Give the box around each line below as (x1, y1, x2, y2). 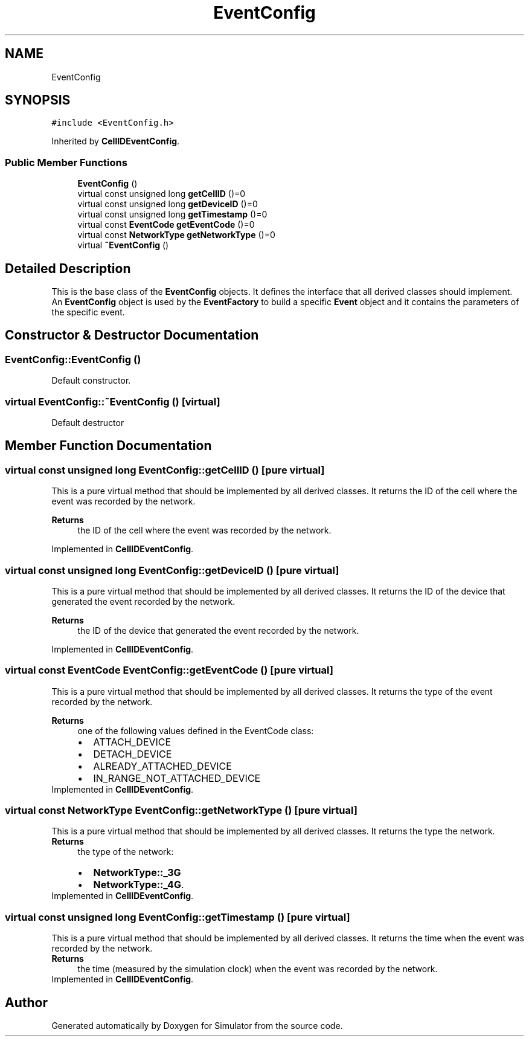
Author (5, 994, 48, 1010)
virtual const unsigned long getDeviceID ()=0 (77, 199, 258, 210)
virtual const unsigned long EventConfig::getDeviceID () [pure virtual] (5, 564, 339, 576)
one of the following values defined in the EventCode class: (77, 725, 314, 736)
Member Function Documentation (5, 438, 212, 454)
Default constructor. (51, 375, 131, 386)
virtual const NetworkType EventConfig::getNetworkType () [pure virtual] (5, 804, 357, 817)
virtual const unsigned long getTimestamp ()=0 (77, 209, 268, 220)
